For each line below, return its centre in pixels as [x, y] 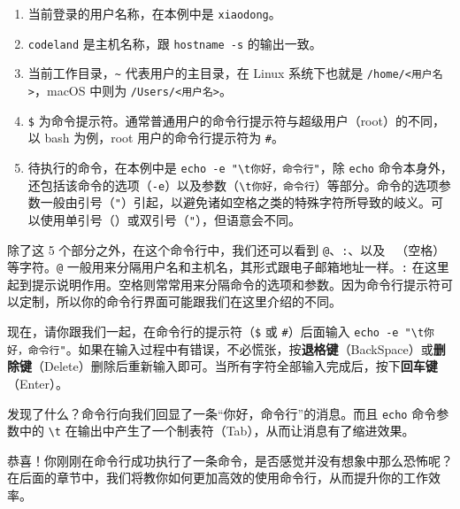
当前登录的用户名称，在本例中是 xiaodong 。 [154, 13]
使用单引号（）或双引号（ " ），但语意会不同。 [170, 219]
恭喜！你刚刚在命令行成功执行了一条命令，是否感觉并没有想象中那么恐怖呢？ [230, 460]
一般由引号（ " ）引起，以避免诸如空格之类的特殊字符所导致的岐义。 [235, 202]
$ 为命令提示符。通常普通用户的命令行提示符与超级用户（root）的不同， [236, 120]
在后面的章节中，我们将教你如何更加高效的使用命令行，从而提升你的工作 [218, 478]
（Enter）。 [38, 383]
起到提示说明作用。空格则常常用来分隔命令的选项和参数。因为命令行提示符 [224, 284]
